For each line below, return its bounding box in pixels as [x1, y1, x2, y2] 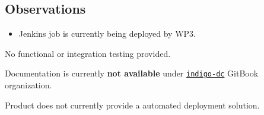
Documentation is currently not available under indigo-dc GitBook [5, 67, 259, 79]
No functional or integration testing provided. [5, 47, 171, 59]
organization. [5, 79, 52, 91]
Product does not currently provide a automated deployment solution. [5, 98, 260, 111]
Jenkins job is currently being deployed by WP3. [18, 27, 196, 40]
